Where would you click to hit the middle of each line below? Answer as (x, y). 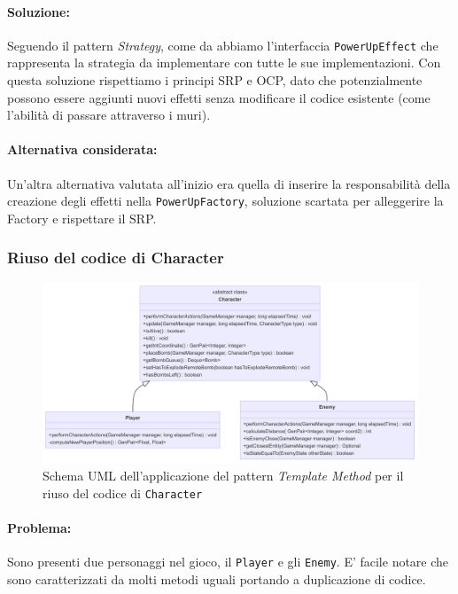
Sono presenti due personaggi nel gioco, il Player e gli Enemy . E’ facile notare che (228, 562)
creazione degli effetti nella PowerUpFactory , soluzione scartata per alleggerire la (225, 201)
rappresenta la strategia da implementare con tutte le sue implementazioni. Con (224, 63)
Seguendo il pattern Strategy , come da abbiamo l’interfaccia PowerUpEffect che (223, 45)
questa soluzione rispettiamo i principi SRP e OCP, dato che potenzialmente (215, 80)
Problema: (39, 527)
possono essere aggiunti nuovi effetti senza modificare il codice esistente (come (219, 97)
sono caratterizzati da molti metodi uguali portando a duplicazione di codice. (217, 578)
